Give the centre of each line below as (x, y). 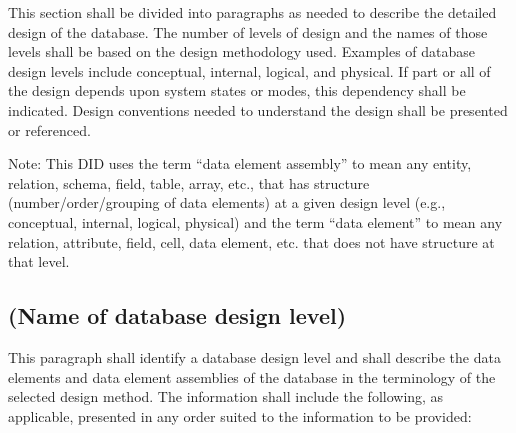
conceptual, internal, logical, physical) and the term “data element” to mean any (255, 221)
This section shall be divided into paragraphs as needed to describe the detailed (252, 12)
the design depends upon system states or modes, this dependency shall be (237, 90)
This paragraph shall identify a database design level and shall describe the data (254, 356)
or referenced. (49, 129)
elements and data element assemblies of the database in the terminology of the (252, 376)
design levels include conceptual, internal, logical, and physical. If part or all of (249, 70)
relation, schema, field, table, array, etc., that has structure (189, 182)
